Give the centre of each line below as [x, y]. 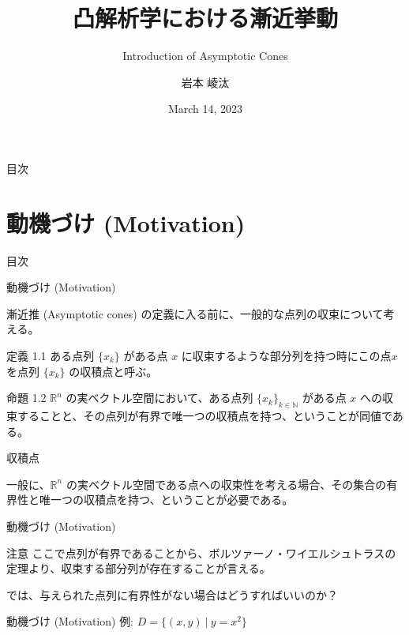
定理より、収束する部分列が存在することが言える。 [139, 568]
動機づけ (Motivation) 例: [70, 621]
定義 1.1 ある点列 [51, 355]
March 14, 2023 [205, 109]
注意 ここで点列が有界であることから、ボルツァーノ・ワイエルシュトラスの [201, 552]
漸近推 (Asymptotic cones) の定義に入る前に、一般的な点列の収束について [195, 313]
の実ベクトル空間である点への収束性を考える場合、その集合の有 [232, 484]
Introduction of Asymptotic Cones [205, 56]
